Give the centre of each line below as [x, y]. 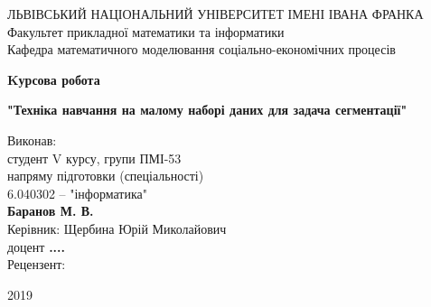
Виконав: [32, 140]
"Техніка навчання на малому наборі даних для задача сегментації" [207, 110]
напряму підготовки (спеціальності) [106, 176]
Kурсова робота [54, 79]
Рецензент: [37, 264]
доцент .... [36, 246]
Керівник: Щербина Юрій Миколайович [117, 228]
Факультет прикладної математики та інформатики [146, 31]
